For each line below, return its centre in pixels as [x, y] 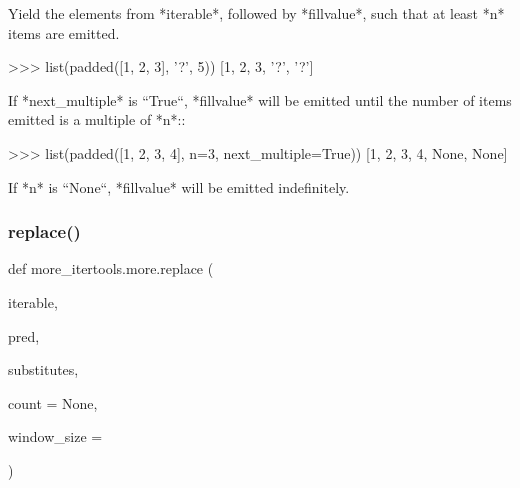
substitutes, [43, 369]
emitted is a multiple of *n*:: [97, 119]
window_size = [55, 436]
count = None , [53, 402]
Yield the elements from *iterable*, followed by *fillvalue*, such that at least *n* [256, 13]
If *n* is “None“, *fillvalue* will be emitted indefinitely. [179, 186]
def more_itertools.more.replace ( [111, 268]
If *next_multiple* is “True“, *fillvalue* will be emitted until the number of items [260, 99]
